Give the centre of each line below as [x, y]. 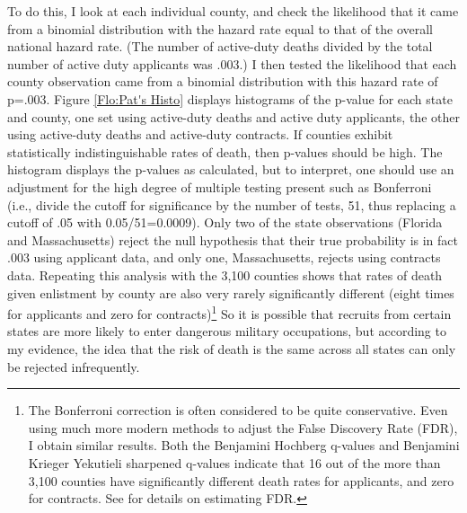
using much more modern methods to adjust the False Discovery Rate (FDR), [243, 427]
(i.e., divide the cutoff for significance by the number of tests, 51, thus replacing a [232, 204]
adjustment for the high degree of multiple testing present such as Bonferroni [220, 186]
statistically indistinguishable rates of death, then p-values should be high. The [225, 151]
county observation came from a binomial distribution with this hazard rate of [223, 81]
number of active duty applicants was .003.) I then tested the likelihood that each [232, 63]
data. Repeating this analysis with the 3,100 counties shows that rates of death [225, 274]
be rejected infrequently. [74, 366]
